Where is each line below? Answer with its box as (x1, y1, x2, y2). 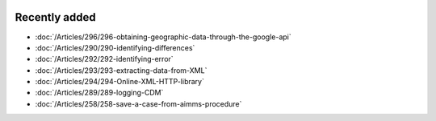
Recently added (15, 10, 96, 24)
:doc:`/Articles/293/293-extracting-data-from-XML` (35, 65, 208, 75)
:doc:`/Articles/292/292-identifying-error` (35, 54, 174, 64)
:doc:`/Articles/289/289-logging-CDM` (35, 88, 164, 98)
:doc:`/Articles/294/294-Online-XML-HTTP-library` (35, 77, 205, 87)
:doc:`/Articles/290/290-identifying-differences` (35, 42, 195, 52)
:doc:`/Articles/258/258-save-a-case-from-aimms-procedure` (35, 99, 242, 108)
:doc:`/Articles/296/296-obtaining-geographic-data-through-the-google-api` (35, 32, 292, 42)
